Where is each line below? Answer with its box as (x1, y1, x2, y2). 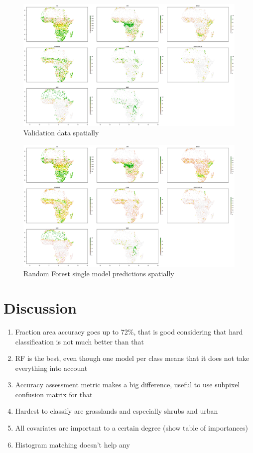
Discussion (3, 297, 77, 318)
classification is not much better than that (15, 336, 144, 346)
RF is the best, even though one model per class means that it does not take (15, 353, 250, 363)
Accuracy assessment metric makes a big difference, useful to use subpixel (15, 379, 240, 390)
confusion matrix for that (15, 389, 93, 399)
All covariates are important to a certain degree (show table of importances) (15, 423, 248, 433)
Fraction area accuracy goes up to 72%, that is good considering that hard (15, 326, 243, 337)
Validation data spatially (23, 127, 99, 138)
